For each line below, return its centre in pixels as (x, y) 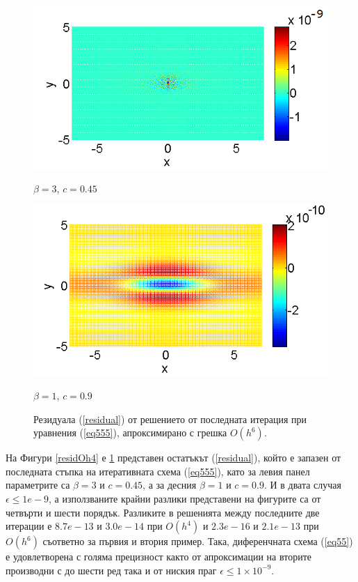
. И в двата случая (303, 485)
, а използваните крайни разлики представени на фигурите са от (185, 499)
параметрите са (38, 485)
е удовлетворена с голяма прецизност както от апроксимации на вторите (158, 557)
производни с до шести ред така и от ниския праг (111, 570)
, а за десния (170, 485)
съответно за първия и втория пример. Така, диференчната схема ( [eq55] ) (198, 541)
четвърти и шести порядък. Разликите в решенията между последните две (163, 512)
